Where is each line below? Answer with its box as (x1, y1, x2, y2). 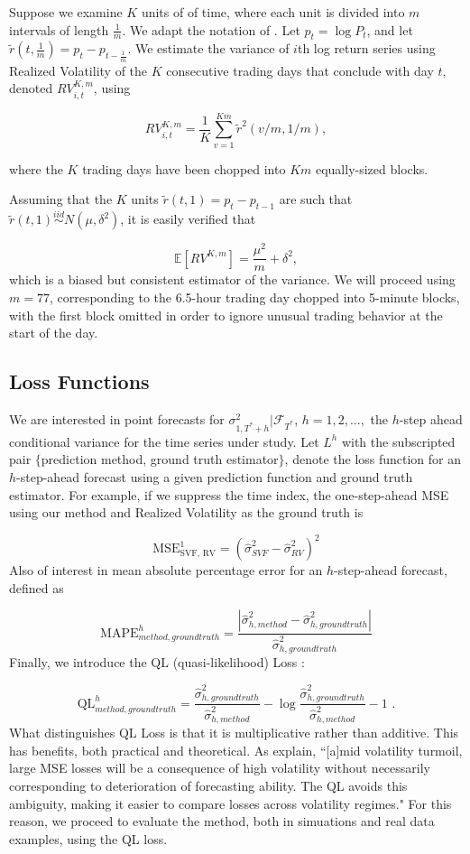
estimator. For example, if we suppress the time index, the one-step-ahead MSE (9, 485, 449, 504)
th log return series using (297, 39, 436, 58)
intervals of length (9, 20, 109, 39)
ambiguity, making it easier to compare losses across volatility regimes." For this (9, 794, 452, 812)
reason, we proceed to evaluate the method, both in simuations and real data (9, 812, 435, 831)
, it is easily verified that (120, 209, 256, 228)
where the (9, 159, 63, 178)
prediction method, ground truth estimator (41, 450, 279, 469)
